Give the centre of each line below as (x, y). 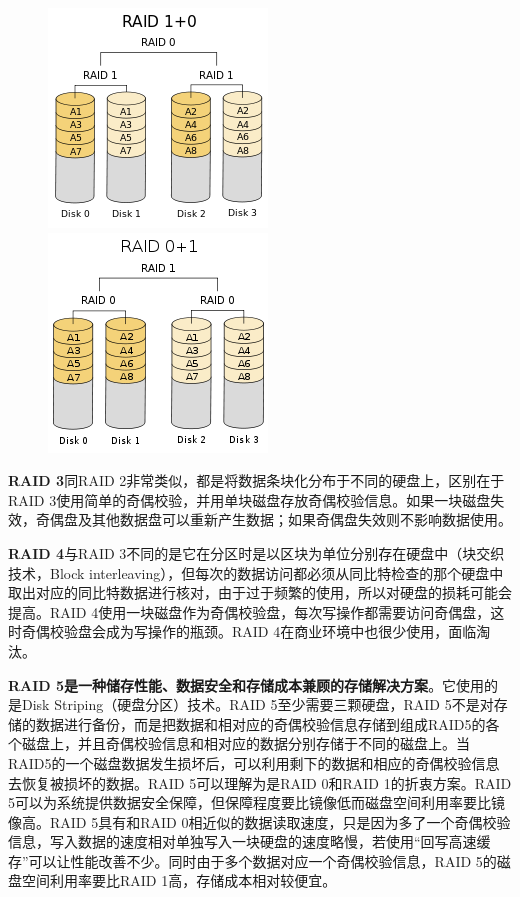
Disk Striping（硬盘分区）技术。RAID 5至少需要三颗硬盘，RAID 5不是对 (257, 704)
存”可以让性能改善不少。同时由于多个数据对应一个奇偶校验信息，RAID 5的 (252, 860)
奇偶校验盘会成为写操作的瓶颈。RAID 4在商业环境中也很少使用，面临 (249, 631)
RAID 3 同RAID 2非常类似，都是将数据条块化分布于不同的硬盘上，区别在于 (256, 480)
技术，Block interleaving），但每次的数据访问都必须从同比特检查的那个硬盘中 (256, 572)
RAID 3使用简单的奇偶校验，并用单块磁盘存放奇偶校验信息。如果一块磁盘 (249, 499)
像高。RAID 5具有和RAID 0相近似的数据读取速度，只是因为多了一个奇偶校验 (259, 821)
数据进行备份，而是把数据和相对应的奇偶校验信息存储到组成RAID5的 (260, 723)
